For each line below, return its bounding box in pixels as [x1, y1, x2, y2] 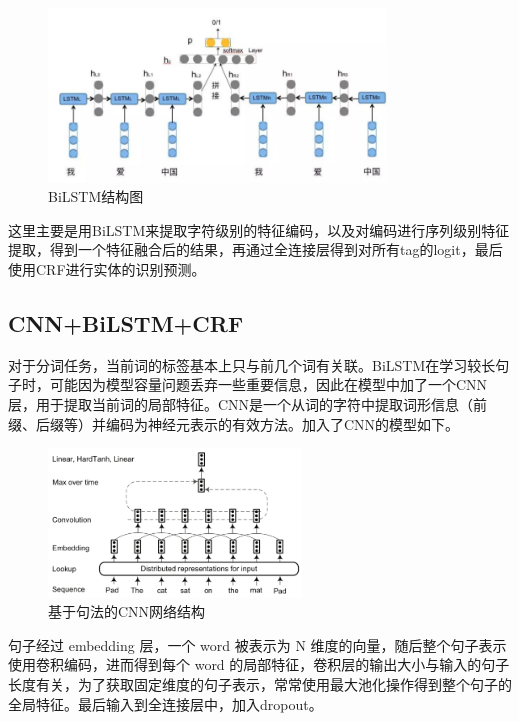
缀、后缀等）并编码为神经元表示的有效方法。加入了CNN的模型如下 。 [8, 413, 460, 434]
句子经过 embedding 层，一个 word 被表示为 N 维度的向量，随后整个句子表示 [8, 634, 507, 655]
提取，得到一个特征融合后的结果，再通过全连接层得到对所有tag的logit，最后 [8, 239, 503, 260]
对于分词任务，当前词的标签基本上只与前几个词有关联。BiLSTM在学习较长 [8, 354, 496, 375]
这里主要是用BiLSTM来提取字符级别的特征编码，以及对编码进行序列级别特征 [8, 219, 510, 240]
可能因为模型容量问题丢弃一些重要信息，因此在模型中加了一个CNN [49, 374, 488, 395]
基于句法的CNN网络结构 [48, 601, 206, 622]
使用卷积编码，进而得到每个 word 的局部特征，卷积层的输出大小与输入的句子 [8, 654, 510, 675]
